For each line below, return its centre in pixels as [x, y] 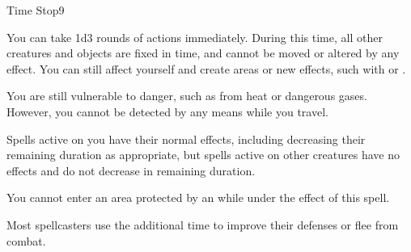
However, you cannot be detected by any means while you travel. [167, 111]
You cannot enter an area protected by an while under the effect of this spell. [198, 197]
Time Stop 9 [36, 10]
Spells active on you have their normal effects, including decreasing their [186, 139]
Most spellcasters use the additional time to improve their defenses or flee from [203, 224]
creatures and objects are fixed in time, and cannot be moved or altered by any [203, 53]
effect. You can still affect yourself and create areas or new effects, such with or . [206, 68]
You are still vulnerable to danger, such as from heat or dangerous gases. [187, 96]
